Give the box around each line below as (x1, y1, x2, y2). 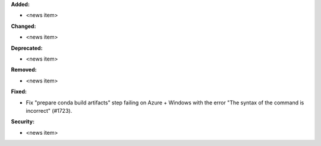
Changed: (11, 23, 36, 30)
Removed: (11, 66, 37, 74)
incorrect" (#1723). (26, 107, 73, 114)
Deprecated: (11, 45, 43, 52)
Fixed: (11, 88, 27, 95)
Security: (11, 118, 35, 125)
